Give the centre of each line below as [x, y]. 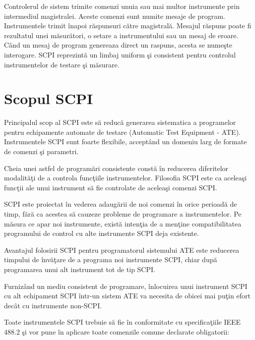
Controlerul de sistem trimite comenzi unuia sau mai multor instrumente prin [122, 6]
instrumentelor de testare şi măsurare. [62, 64]
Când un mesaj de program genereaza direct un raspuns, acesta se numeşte [118, 45]
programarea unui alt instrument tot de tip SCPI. [80, 269]
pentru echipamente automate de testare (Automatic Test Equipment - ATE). [122, 132]
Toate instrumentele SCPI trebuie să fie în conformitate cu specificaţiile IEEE [123, 322]
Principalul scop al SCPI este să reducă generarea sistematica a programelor [120, 122]
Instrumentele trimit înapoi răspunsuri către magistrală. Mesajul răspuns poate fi [128, 26]
